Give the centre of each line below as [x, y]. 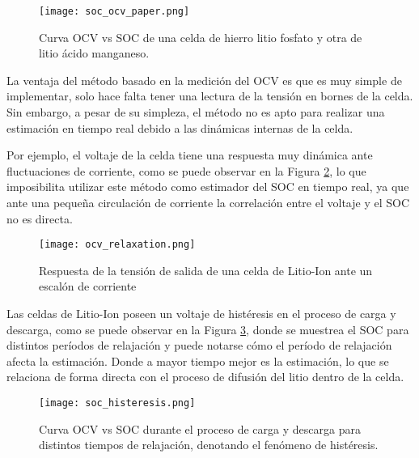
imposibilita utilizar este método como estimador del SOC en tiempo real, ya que [208, 187]
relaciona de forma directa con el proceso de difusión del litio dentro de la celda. [205, 377]
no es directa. [40, 218]
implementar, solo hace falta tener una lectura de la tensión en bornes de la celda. [210, 96]
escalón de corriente [88, 286]
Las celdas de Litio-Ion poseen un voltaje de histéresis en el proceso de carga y [201, 314]
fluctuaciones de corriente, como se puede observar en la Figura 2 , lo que [186, 170]
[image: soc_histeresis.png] [117, 403]
